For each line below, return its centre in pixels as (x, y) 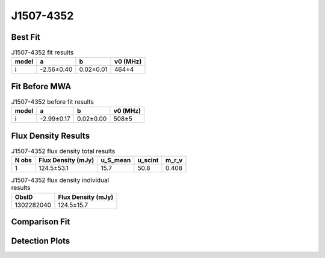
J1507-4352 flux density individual (60, 180)
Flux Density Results (51, 136)
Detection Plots (41, 241)
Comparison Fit (41, 222)
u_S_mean (116, 160)
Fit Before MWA (41, 87)
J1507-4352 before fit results (53, 102)
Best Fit (26, 37)
